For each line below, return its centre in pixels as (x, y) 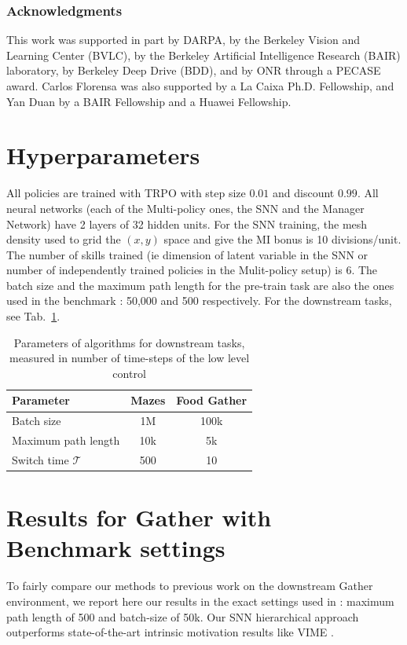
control (129, 373)
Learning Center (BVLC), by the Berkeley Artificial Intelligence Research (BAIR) (203, 55)
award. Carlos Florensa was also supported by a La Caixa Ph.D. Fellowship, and (200, 86)
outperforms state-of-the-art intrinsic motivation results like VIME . (170, 632)
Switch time (40, 459)
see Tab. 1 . (33, 316)
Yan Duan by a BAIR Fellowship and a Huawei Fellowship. (149, 101)
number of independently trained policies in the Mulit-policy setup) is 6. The (192, 270)
